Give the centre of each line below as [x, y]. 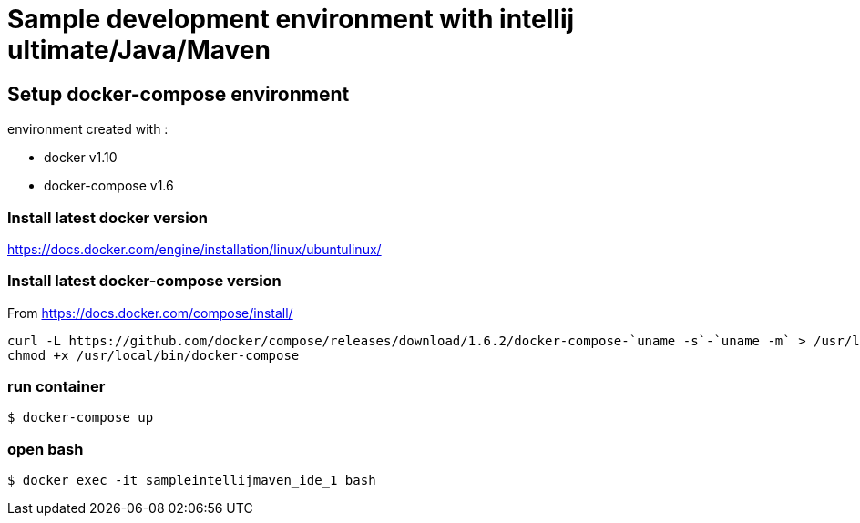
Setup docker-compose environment [179, 94]
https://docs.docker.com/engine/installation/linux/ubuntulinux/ [195, 249]
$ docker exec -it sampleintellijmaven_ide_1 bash [192, 481]
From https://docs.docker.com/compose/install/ [150, 313]
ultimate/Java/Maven [139, 50]
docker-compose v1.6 [109, 186]
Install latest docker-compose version [144, 281]
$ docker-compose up [81, 418]
